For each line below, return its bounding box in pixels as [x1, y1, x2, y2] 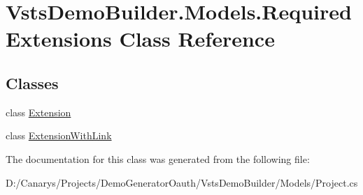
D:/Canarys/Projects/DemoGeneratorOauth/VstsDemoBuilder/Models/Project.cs [6, 175, 358, 189]
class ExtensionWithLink [6, 128, 112, 143]
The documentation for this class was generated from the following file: [6, 151, 310, 166]
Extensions [6, 24, 112, 53]
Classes [6, 72, 59, 93]
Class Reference [119, 24, 275, 53]
